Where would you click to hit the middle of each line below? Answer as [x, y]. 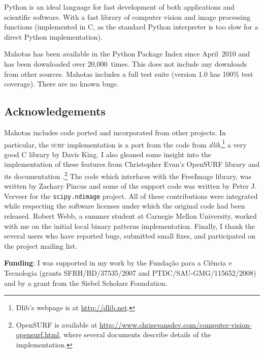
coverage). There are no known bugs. [61, 84]
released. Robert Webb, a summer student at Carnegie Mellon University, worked [130, 216]
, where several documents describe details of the [135, 334]
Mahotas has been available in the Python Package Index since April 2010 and [127, 54]
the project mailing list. [41, 245]
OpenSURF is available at [57, 324]
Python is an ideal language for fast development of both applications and [119, 7]
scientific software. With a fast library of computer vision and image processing [127, 17]
